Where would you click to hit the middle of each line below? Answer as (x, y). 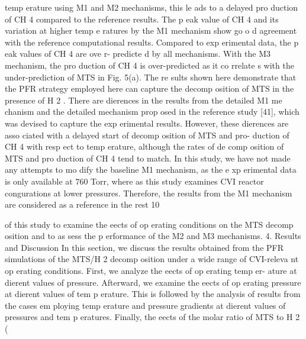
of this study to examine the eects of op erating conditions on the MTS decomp (149, 224)
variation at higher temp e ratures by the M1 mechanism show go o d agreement (151, 30)
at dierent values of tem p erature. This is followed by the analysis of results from (153, 294)
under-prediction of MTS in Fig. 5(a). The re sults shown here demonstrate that (151, 77)
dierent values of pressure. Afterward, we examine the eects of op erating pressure (153, 282)
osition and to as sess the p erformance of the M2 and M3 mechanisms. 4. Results (153, 236)
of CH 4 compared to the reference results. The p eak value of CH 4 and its (142, 19)
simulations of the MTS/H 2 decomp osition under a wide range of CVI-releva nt (152, 259)
